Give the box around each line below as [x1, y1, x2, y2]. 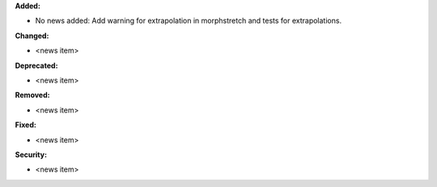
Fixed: [15, 120, 36, 130]
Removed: [15, 90, 50, 100]
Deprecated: [15, 61, 58, 70]
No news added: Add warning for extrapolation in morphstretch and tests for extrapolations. [35, 16, 342, 26]
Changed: [15, 31, 49, 40]
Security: [15, 150, 48, 159]
